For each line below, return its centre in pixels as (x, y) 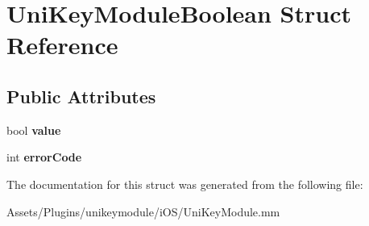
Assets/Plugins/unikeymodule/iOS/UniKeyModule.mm (143, 211)
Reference (62, 45)
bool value (34, 130)
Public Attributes (81, 96)
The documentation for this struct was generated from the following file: (185, 184)
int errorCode (44, 157)
